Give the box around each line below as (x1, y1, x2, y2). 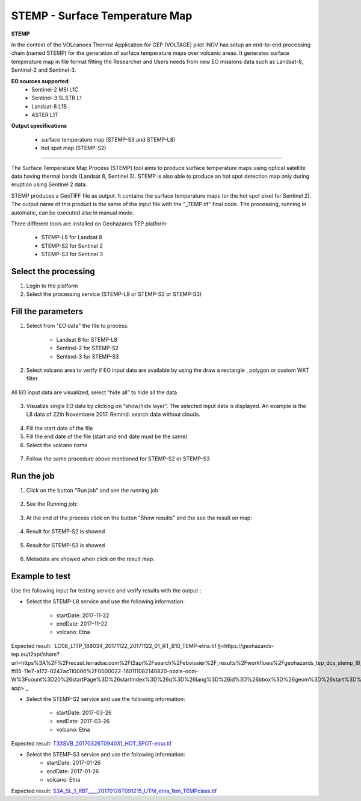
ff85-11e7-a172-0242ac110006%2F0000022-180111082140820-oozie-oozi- (11, 667, 199, 674)
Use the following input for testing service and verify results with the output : (11, 586, 202, 594)
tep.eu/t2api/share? (11, 651, 60, 658)
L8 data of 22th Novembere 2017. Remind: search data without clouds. (26, 410, 201, 418)
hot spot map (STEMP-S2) (41, 145, 106, 152)
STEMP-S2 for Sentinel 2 (41, 242, 103, 250)
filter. (26, 375, 39, 382)
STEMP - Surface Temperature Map (11, 9, 193, 22)
